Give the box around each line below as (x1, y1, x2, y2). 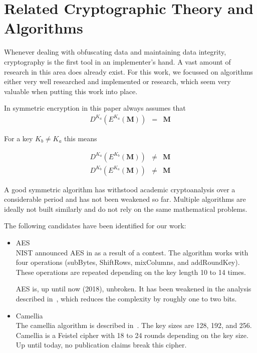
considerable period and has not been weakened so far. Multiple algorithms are (4, 194, 246, 204)
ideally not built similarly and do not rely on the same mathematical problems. (4, 203, 247, 214)
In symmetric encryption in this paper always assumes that (4, 103, 186, 113)
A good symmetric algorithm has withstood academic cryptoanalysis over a (4, 184, 235, 194)
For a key (4, 133, 33, 143)
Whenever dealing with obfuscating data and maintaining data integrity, (4, 47, 226, 57)
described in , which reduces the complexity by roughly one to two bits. (16, 293, 237, 303)
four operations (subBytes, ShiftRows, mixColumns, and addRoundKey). (16, 257, 240, 267)
